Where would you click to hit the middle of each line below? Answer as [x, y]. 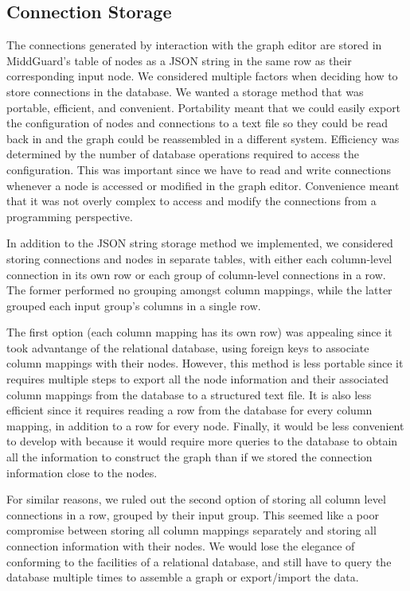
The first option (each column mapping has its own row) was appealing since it [199, 332]
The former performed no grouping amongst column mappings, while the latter [199, 290]
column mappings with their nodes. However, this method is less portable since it [205, 363]
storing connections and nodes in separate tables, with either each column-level [199, 258]
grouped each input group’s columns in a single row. [134, 305]
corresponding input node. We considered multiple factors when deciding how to [202, 76]
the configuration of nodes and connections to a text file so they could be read [197, 123]
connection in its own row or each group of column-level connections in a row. [196, 274]
